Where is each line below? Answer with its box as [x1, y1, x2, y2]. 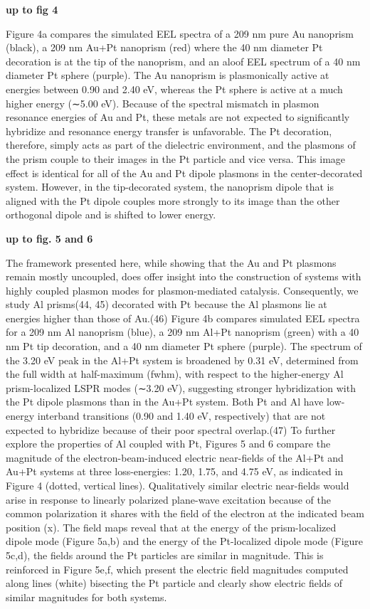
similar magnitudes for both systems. [6, 589, 167, 604]
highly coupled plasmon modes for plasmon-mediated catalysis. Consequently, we [6, 282, 359, 297]
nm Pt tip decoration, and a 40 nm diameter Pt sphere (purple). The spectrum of [6, 339, 362, 354]
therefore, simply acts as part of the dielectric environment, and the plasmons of [6, 137, 356, 152]
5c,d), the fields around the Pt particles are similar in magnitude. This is [6, 547, 324, 562]
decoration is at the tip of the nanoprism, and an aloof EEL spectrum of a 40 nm [6, 53, 361, 68]
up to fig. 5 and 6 [6, 231, 93, 245]
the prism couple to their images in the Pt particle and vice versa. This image [6, 151, 346, 166]
